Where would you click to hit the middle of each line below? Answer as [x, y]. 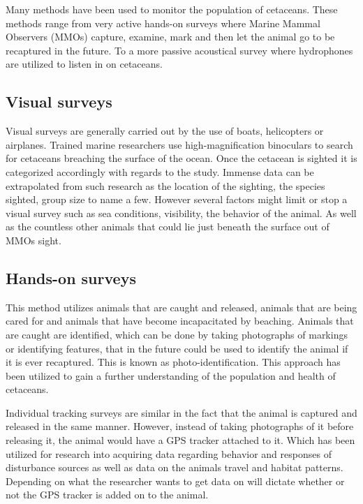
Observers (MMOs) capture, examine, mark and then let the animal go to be [170, 37]
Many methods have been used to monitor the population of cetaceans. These [172, 9]
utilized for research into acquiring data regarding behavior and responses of [169, 453]
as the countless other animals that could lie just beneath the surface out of [168, 227]
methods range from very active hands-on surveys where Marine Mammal [163, 23]
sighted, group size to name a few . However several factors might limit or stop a [177, 199]
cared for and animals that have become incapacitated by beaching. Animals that [180, 321]
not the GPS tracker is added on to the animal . [107, 495]
